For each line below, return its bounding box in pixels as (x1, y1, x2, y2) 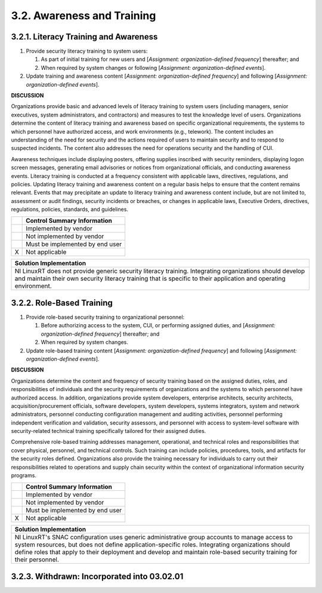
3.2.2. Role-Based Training (11, 297, 113, 308)
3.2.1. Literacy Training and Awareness (11, 32, 158, 42)
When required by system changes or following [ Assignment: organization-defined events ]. (41, 64, 266, 71)
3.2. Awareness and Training (11, 9, 156, 22)
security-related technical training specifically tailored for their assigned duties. (11, 428, 206, 435)
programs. (11, 472, 37, 479)
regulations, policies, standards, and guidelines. (11, 206, 128, 213)
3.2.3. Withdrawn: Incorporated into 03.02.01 (11, 571, 184, 582)
